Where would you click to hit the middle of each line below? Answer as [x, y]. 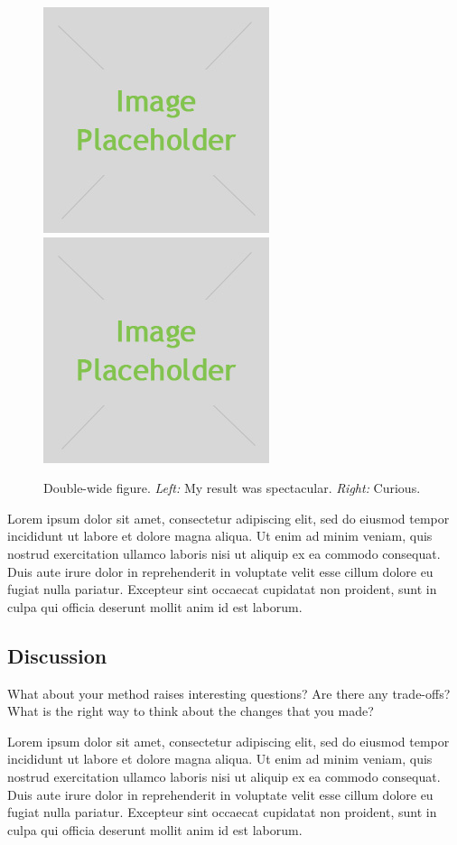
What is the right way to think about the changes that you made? [191, 711]
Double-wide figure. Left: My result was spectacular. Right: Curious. [232, 488]
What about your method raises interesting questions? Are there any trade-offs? [229, 693]
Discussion [57, 655]
